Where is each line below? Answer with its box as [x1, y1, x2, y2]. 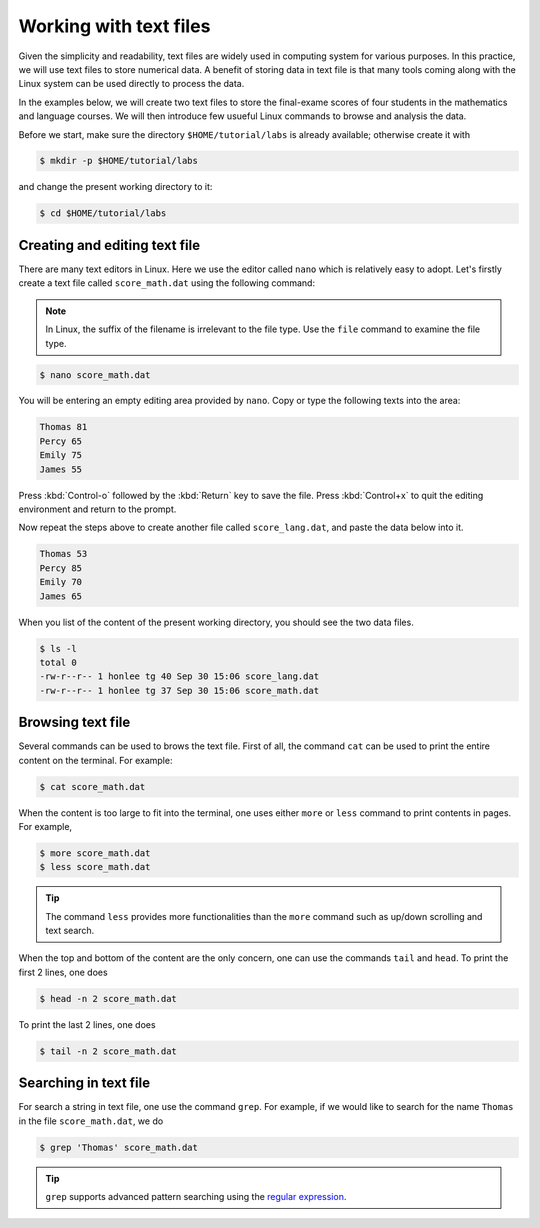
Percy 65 [39, 435, 83, 447]
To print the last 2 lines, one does [18, 1018, 156, 1030]
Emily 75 [39, 450, 83, 461]
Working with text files [18, 15, 211, 37]
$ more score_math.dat [39, 847, 151, 859]
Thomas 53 [39, 548, 88, 560]
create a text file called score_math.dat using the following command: [18, 277, 315, 289]
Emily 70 [39, 576, 83, 588]
